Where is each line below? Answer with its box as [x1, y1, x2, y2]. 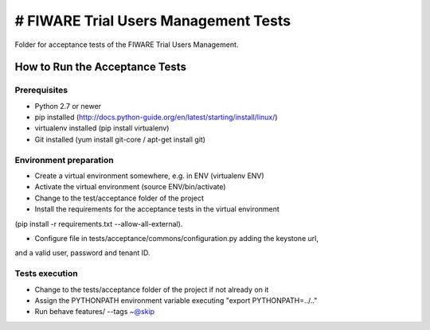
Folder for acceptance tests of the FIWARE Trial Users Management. [14, 40, 239, 49]
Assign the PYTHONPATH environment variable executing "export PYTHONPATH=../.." [34, 295, 318, 305]
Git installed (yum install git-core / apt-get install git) [34, 134, 206, 144]
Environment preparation [14, 154, 115, 165]
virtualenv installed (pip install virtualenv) [34, 123, 170, 133]
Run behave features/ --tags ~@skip [34, 307, 155, 316]
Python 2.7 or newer [34, 101, 102, 111]
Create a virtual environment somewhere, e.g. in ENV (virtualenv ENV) [34, 171, 264, 181]
